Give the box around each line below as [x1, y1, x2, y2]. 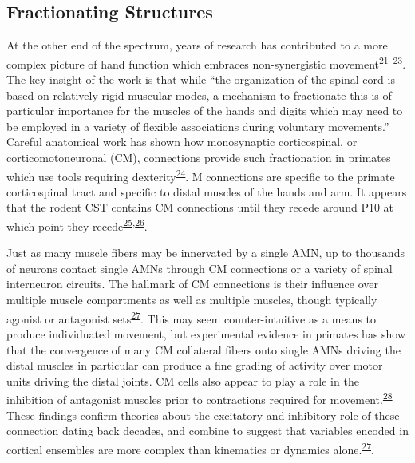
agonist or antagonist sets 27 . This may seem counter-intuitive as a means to [6, 307, 377, 326]
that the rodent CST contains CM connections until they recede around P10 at [6, 199, 394, 216]
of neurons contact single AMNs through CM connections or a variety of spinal [6, 259, 393, 276]
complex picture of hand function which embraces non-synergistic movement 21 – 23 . [6, 53, 406, 72]
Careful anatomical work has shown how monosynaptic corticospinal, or [6, 133, 358, 150]
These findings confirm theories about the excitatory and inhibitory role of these [6, 406, 400, 423]
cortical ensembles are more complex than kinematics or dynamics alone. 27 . [6, 438, 374, 457]
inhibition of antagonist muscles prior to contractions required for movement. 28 [6, 389, 393, 407]
